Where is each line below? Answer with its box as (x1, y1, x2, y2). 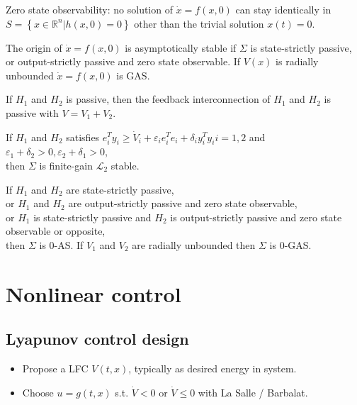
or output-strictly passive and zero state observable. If (6, 54, 241, 69)
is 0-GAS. (269, 237, 312, 252)
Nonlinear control (6, 279, 181, 308)
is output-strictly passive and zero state (170, 209, 342, 224)
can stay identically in (235, 2, 331, 16)
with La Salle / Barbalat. (198, 384, 308, 399)
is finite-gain (39, 157, 93, 172)
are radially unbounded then (132, 237, 256, 252)
